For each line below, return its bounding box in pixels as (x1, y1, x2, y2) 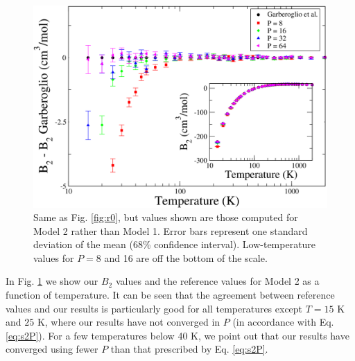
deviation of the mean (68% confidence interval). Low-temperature (33, 237, 316, 252)
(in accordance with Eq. (232, 315, 334, 329)
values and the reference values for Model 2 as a (115, 274, 320, 288)
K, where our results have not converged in (37, 315, 220, 329)
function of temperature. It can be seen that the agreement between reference (6, 288, 335, 302)
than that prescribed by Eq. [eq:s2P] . (110, 342, 268, 356)
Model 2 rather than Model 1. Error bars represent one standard (33, 223, 308, 238)
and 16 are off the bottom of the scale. (104, 250, 268, 265)
